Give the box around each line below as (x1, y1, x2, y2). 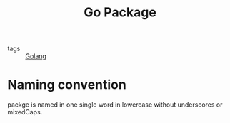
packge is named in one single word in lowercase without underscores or (7, 100, 223, 109)
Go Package (83, 4, 157, 21)
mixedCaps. (7, 108, 43, 117)
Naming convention (7, 77, 126, 93)
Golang (25, 52, 46, 60)
